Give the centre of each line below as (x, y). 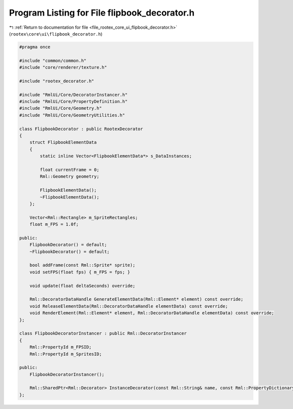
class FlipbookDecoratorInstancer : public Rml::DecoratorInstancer (103, 333)
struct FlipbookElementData (63, 142)
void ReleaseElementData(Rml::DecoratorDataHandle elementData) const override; (129, 306)
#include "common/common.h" (53, 60)
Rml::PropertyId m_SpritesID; (66, 354)
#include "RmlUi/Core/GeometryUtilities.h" (72, 115)
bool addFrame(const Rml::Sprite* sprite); (82, 265)
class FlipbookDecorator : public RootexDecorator (81, 129)
